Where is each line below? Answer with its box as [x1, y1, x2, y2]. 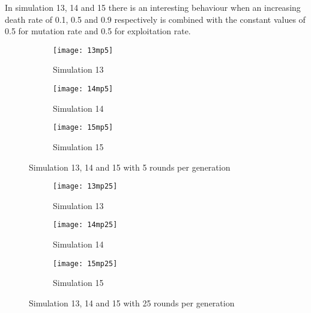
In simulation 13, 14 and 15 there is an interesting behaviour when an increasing [5, 1, 301, 13]
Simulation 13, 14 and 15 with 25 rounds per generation [29, 296, 235, 309]
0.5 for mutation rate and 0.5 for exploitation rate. [5, 25, 191, 37]
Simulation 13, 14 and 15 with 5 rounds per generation [29, 160, 231, 173]
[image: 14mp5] [53, 85, 113, 94]
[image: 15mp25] [53, 259, 118, 268]
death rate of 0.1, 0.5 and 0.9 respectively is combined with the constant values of [5, 13, 306, 25]
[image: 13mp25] [53, 182, 118, 191]
